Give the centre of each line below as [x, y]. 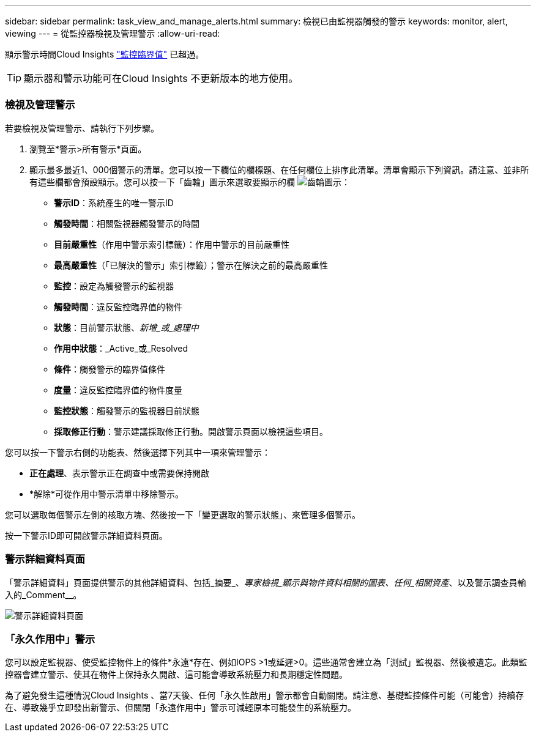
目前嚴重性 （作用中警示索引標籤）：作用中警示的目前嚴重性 [172, 244]
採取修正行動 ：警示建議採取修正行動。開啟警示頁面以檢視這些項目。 [191, 431]
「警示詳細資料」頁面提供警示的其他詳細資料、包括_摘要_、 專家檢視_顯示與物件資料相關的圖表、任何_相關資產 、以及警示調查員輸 [266, 582]
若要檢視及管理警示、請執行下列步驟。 [82, 128]
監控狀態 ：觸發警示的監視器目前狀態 [127, 410]
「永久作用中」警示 [50, 639]
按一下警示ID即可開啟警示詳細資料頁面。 [86, 535]
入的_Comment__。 [43, 594]
